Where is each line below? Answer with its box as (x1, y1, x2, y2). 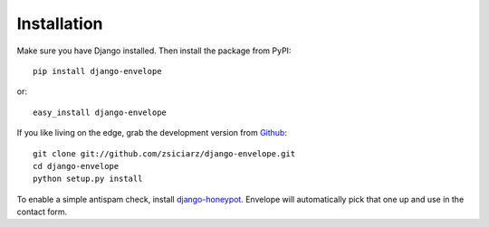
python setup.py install (33, 174, 143, 184)
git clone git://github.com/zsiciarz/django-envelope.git (33, 148, 296, 158)
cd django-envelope (33, 161, 120, 171)
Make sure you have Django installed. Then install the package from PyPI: (16, 45, 292, 56)
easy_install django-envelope (33, 107, 168, 118)
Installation (16, 14, 103, 33)
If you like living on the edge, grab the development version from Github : (16, 128, 287, 138)
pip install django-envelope (33, 66, 162, 76)
